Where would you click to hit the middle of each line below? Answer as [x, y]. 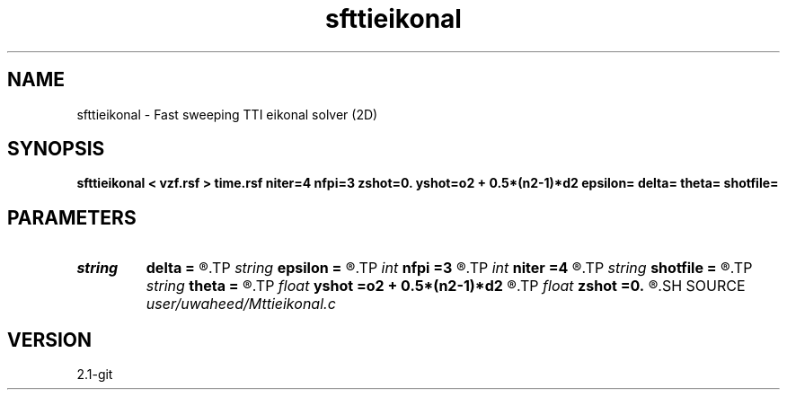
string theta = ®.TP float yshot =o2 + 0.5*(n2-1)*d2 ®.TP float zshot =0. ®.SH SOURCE [446, 286]
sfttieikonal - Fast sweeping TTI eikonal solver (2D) [227, 114]
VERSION [50, 340]
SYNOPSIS [56, 149]
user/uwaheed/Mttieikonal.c [241, 304]
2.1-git [95, 375]
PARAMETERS [72, 217]
